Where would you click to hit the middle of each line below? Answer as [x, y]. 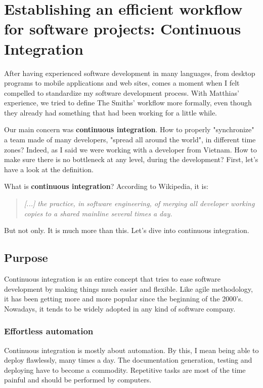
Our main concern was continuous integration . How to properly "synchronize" [129, 129]
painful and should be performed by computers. [78, 380]
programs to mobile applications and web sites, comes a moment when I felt [122, 83]
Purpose [26, 258]
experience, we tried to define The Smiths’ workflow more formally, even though [128, 103]
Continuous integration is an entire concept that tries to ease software [112, 279]
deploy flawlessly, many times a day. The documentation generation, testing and [128, 360]
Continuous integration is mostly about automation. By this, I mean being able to [131, 350]
